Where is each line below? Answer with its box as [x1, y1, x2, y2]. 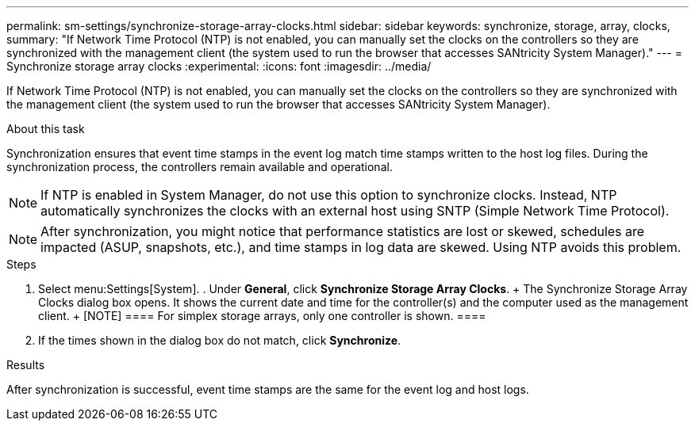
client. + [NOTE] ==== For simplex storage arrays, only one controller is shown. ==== [38, 309, 486, 322]
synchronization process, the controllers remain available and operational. [6, 160, 393, 173]
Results [6, 358, 45, 372]
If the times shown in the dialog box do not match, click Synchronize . [38, 334, 401, 347]
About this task [6, 122, 85, 135]
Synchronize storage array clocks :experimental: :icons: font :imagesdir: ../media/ [6, 59, 432, 73]
